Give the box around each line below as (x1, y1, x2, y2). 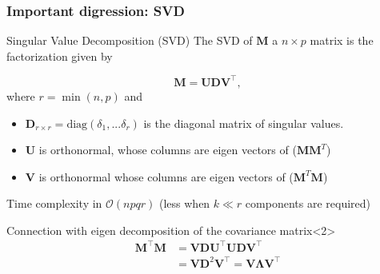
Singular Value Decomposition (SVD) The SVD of (6, 32, 253, 49)
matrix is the (310, 32, 374, 49)
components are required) (245, 195, 370, 212)
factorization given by (6, 47, 113, 64)
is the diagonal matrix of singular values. (143, 114, 344, 131)
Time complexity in (6, 195, 102, 212)
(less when (159, 195, 210, 212)
